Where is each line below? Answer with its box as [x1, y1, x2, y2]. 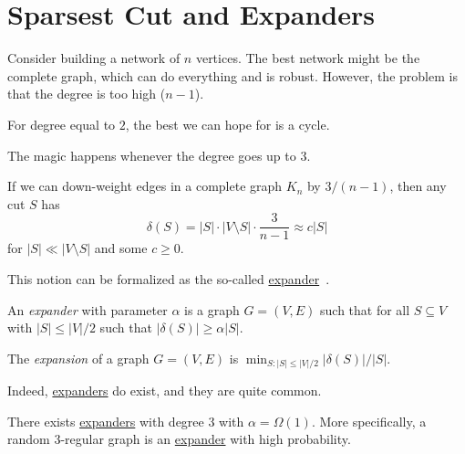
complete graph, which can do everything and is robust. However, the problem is [7, 66, 458, 85]
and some [94, 238, 148, 258]
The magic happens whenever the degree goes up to [7, 145, 296, 164]
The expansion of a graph [7, 348, 150, 367]
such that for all [320, 300, 410, 319]
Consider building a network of [7, 48, 181, 68]
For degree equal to [7, 114, 116, 133]
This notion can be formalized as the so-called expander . [7, 269, 330, 288]
